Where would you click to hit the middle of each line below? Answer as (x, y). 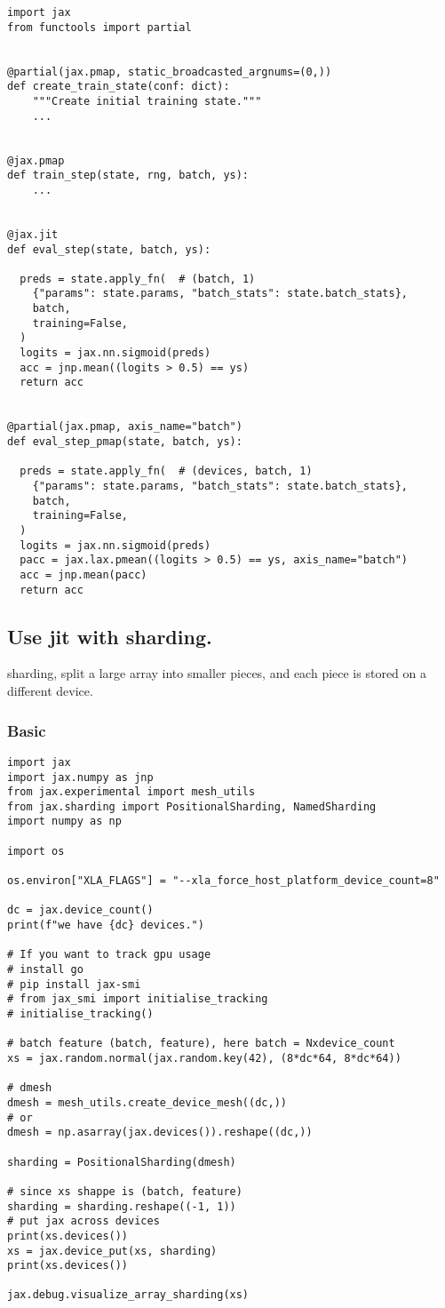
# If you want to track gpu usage (109, 955)
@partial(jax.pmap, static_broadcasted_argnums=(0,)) (170, 72)
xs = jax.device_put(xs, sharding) (112, 1251)
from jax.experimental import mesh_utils (131, 792)
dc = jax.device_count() (80, 910)
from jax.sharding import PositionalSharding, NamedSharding (192, 806)
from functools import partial (99, 27)
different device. (50, 691)
